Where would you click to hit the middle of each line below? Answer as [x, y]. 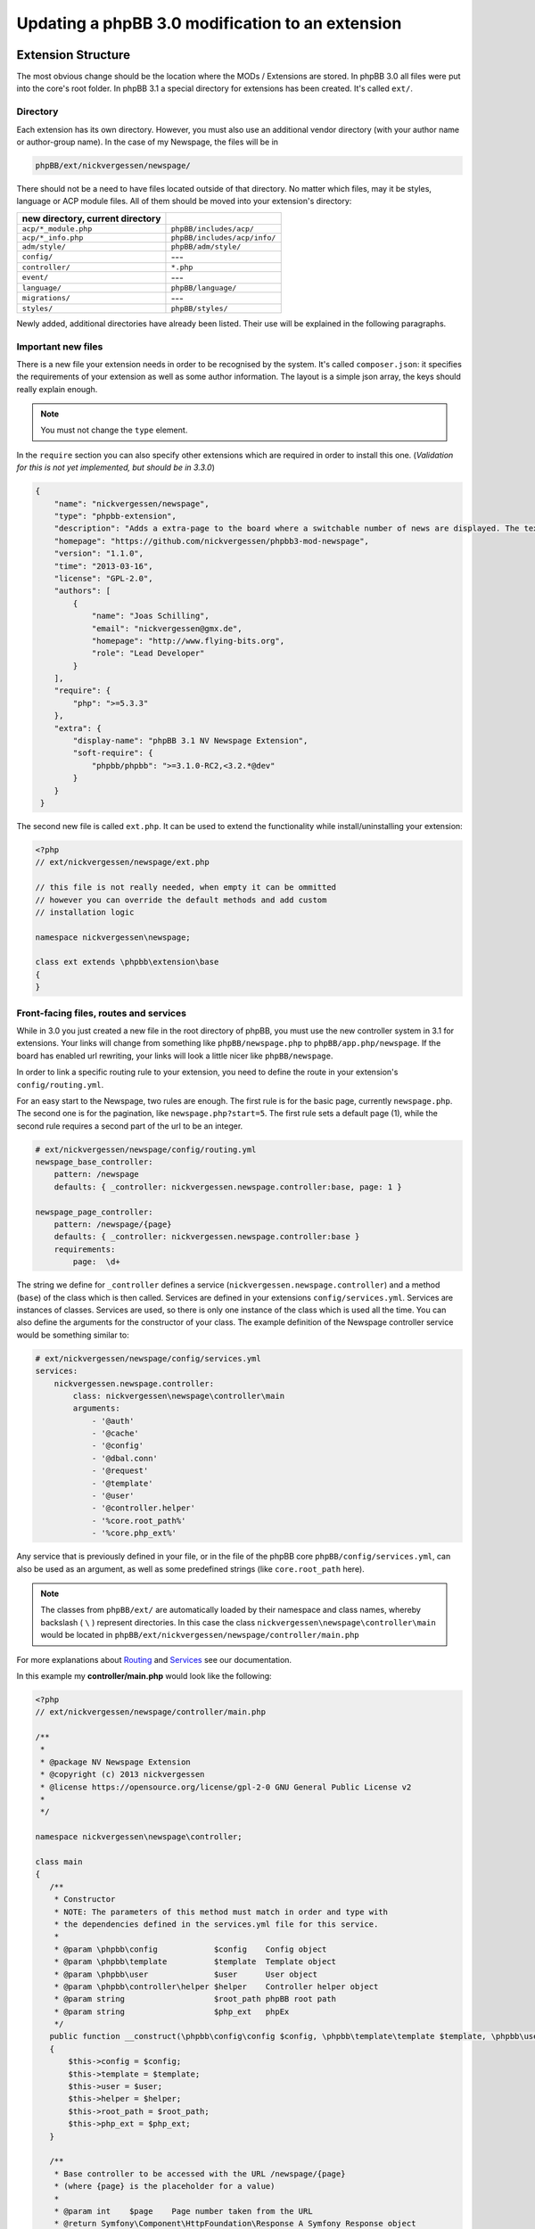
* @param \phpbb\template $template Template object [195, 1962]
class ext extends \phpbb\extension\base [127, 962]
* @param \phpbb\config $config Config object [190, 1949]
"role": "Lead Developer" [148, 654]
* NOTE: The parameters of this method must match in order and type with [221, 1912]
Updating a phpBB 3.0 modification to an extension [209, 23]
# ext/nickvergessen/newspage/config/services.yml [148, 1358]
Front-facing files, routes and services [102, 1013]
